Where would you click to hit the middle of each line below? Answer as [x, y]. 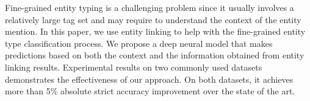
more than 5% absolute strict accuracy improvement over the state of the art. [150, 91]
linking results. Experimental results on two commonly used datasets [134, 67]
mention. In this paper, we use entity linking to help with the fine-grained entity [155, 31]
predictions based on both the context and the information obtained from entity [155, 55]
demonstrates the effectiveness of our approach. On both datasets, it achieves [149, 79]
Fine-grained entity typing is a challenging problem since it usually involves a [150, 7]
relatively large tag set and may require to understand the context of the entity [153, 19]
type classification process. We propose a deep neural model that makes [139, 43]
